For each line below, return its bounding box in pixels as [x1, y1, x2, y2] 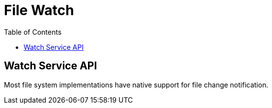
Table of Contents [4, 27, 62, 36]
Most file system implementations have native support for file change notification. [4, 80, 269, 89]
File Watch [4, 2, 74, 19]
